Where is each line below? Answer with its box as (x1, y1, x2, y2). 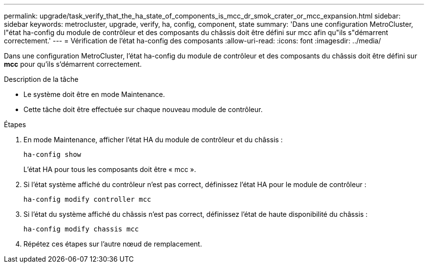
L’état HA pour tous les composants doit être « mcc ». (23, 165, 196, 173)
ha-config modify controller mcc (23, 195, 151, 203)
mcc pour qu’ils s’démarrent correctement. (4, 60, 142, 68)
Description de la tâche (4, 75, 79, 83)
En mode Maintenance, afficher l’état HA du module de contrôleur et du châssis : (23, 135, 283, 144)
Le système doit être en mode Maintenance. (23, 90, 165, 98)
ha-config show (23, 151, 82, 158)
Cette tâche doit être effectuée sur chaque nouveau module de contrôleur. (23, 105, 263, 114)
